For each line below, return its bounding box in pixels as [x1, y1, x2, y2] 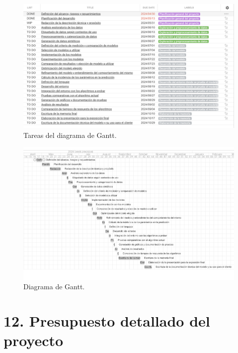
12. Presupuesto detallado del [3, 310, 210, 331]
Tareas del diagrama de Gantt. [23, 129, 117, 140]
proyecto [3, 330, 64, 351]
